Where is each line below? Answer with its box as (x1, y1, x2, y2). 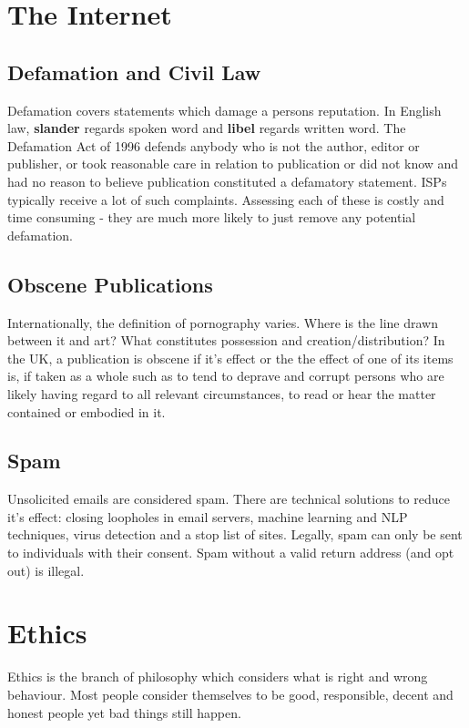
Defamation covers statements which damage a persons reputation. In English (7, 100, 442, 119)
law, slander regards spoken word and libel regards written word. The (7, 118, 406, 138)
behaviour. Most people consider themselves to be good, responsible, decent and (7, 684, 454, 703)
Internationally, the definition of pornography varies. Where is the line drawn (7, 313, 438, 332)
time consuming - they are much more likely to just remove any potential (7, 208, 416, 227)
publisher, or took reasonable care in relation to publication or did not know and (7, 154, 459, 173)
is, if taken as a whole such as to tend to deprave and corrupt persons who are (7, 366, 444, 385)
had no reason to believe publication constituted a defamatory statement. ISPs (7, 171, 447, 190)
